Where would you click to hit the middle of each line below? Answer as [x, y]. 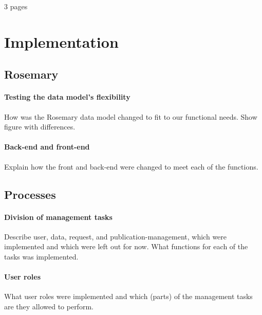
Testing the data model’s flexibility [67, 97]
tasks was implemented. [41, 256]
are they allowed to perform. [49, 306]
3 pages [16, 6]
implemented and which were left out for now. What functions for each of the [126, 246]
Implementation [61, 41]
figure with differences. [40, 127]
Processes [30, 194]
